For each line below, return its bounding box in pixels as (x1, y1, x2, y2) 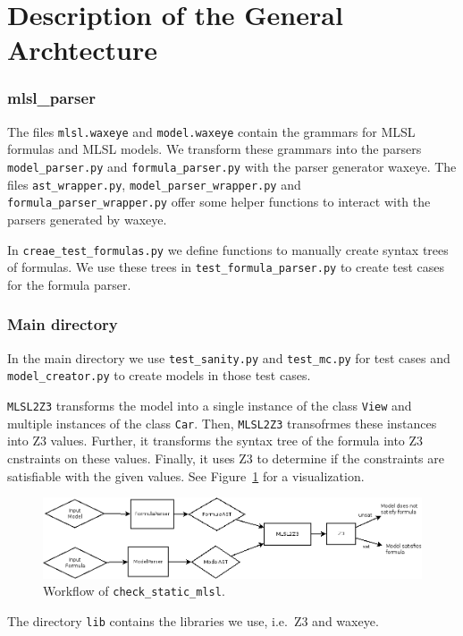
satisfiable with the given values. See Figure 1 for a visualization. (7, 466, 365, 485)
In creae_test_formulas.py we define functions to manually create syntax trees (7, 240, 449, 259)
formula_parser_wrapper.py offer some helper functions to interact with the (7, 192, 431, 211)
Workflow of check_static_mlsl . (43, 581, 225, 600)
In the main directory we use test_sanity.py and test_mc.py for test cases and (7, 348, 450, 367)
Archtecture (7, 31, 158, 68)
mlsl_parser (7, 87, 96, 109)
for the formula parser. (7, 275, 131, 293)
